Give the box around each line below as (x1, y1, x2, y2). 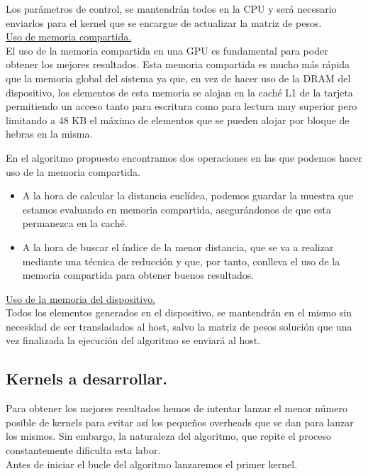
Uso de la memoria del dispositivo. (6, 291, 156, 306)
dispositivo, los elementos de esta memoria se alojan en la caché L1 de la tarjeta (6, 84, 353, 99)
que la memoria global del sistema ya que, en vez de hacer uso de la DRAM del (6, 70, 351, 85)
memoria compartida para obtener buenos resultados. (22, 267, 255, 282)
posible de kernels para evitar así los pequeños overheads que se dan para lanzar (6, 414, 354, 429)
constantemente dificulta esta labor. (6, 443, 161, 458)
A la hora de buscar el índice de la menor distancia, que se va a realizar (22, 239, 334, 254)
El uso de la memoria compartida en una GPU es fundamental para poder (6, 43, 328, 57)
